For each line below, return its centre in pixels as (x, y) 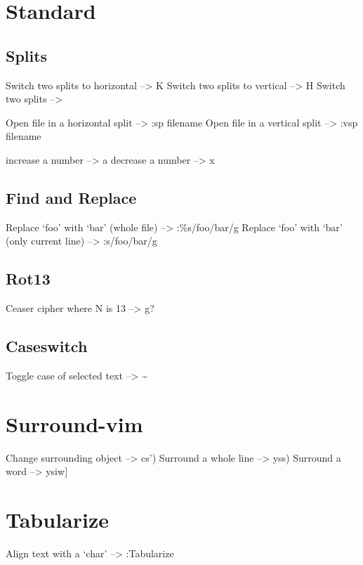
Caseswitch (47, 346)
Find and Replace (71, 197)
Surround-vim (74, 423)
